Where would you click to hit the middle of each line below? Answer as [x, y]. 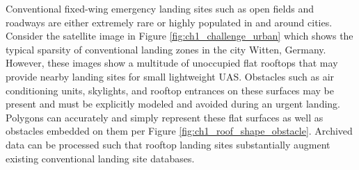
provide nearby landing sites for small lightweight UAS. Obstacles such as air [170, 76]
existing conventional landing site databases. [100, 158]
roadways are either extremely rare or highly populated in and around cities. [169, 22]
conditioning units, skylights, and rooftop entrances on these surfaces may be [170, 90]
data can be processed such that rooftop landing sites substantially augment [168, 144]
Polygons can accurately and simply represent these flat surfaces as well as [165, 117]
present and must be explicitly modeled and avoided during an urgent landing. [173, 104]
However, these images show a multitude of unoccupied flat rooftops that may [172, 63]
